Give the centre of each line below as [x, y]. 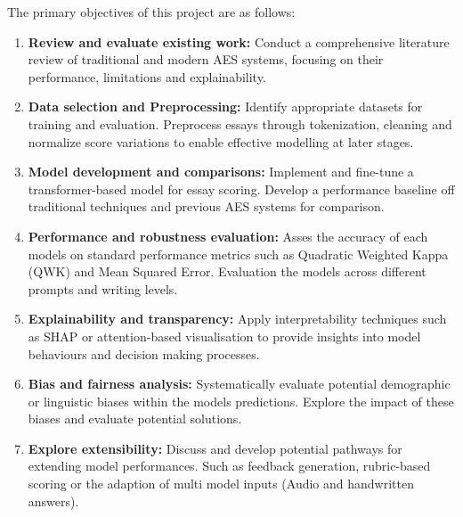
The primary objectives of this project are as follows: [151, 12]
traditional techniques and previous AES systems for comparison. [206, 206]
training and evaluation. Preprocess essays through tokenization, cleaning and [240, 123]
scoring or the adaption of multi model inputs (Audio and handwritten [221, 484]
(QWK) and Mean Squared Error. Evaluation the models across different [227, 271]
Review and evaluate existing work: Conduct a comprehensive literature [239, 41]
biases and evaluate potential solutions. [135, 419]
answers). [53, 501]
